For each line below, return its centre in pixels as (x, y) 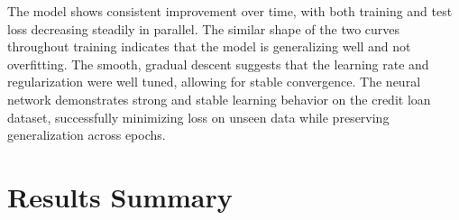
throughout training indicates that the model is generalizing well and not (209, 46)
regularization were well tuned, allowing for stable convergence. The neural (214, 82)
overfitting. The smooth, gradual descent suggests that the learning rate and (218, 64)
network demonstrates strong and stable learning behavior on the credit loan (219, 99)
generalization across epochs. (87, 135)
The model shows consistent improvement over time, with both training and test (230, 11)
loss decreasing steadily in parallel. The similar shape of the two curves (204, 28)
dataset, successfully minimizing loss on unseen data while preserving (198, 117)
